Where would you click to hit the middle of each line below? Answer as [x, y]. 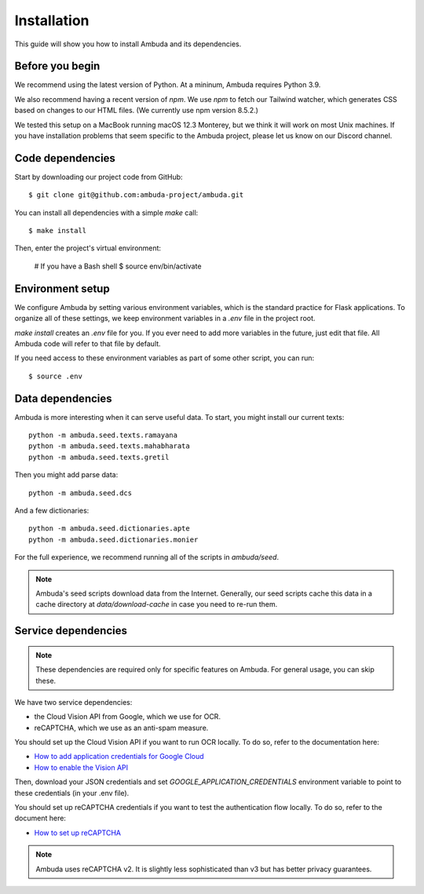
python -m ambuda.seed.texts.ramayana [103, 435]
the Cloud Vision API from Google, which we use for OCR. [128, 717]
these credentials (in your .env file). [72, 793]
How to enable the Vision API [81, 767]
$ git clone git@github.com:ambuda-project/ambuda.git [136, 195]
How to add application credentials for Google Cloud [119, 757]
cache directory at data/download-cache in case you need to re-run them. [157, 604]
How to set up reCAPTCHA [78, 833]
